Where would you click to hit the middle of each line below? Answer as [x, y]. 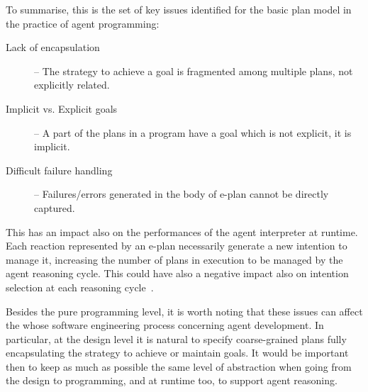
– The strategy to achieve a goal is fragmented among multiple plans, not [194, 71]
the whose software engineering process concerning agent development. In [165, 325]
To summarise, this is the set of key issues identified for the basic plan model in [179, 9]
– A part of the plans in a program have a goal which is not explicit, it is [193, 132]
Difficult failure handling [59, 170]
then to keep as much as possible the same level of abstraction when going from [179, 366]
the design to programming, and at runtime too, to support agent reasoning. [172, 380]
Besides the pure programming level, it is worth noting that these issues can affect [184, 311]
